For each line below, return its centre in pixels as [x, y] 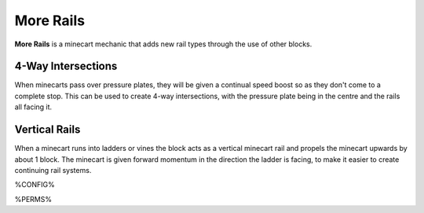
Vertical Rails [48, 130]
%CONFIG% [35, 185]
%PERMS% [33, 199]
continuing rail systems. [53, 170]
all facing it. [33, 107]
